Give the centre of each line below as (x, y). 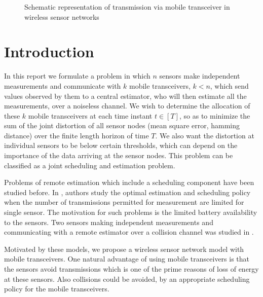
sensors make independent (200, 76)
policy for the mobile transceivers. (57, 289)
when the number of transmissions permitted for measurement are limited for (124, 202)
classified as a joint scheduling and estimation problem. (90, 165)
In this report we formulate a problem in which (77, 76)
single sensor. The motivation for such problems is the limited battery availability (131, 212)
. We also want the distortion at (205, 135)
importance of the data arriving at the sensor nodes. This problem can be (119, 155)
